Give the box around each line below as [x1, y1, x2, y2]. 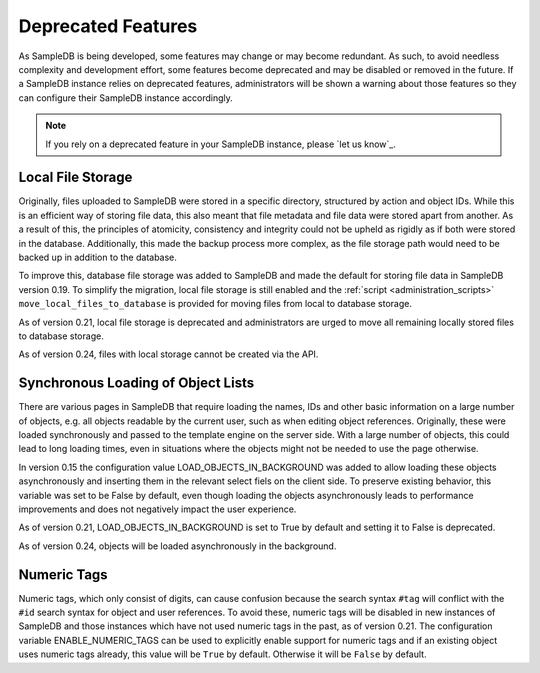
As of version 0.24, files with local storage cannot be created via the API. [18, 348, 319, 360]
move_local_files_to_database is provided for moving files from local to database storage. [18, 298, 413, 310]
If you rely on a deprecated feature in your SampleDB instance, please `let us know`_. [45, 138, 397, 150]
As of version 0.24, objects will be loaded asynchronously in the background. [18, 540, 337, 552]
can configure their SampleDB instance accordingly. [18, 91, 234, 104]
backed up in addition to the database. [18, 251, 177, 263]
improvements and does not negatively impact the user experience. [18, 503, 297, 515]
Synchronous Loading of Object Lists [18, 375, 255, 392]
